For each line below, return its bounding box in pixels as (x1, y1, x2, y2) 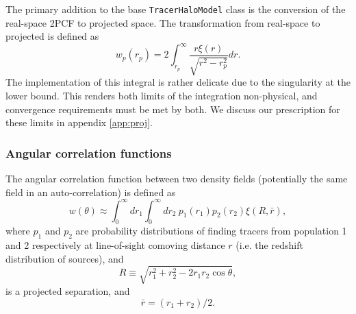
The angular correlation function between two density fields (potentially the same (5, 171, 348, 185)
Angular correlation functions (5, 144, 172, 161)
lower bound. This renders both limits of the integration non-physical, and (5, 88, 318, 102)
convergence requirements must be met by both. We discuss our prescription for (5, 101, 340, 116)
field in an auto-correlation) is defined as (5, 184, 176, 199)
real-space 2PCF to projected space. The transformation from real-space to (5, 15, 320, 29)
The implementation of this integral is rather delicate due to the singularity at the (5, 75, 351, 89)
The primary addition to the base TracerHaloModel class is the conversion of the (5, 2, 346, 16)
